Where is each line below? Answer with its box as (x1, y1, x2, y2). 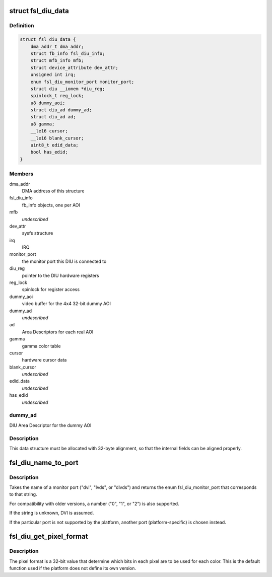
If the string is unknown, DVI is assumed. (9, 510, 94, 516)
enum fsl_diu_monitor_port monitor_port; (30, 79, 134, 85)
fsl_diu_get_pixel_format (9, 532, 88, 541)
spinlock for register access (22, 286, 80, 293)
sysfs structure (22, 230, 53, 236)
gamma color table (22, 343, 61, 349)
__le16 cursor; (30, 128, 68, 134)
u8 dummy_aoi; (30, 100, 65, 106)
